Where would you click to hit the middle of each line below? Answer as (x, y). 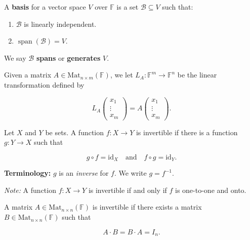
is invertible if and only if (128, 190)
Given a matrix (28, 75)
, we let (121, 75)
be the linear (197, 75)
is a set (128, 7)
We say (15, 57)
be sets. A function (75, 132)
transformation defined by (44, 84)
